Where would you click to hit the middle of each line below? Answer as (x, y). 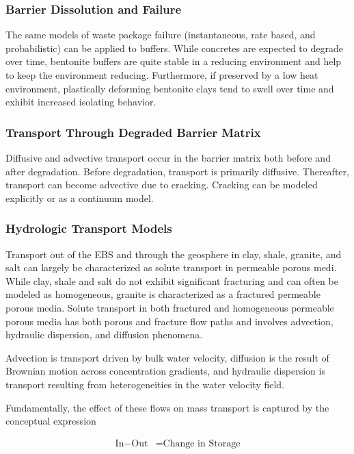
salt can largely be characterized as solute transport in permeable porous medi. (171, 267)
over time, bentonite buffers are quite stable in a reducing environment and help (174, 61)
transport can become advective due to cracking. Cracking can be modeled (162, 185)
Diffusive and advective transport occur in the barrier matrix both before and (168, 157)
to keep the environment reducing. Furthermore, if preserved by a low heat (162, 75)
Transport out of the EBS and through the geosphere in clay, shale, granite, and (174, 254)
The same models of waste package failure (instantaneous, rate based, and (161, 35)
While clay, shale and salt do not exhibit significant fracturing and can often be (172, 280)
